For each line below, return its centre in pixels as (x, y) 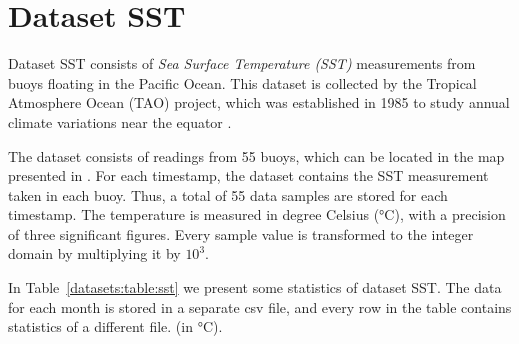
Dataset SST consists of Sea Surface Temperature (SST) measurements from (242, 63)
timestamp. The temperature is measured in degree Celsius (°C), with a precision (257, 214)
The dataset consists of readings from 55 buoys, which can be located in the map (256, 155)
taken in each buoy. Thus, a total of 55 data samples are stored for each (228, 194)
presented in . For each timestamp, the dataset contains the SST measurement (248, 175)
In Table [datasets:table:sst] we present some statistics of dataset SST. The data (255, 287)
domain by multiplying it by (94, 253)
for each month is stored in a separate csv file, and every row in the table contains (260, 306)
